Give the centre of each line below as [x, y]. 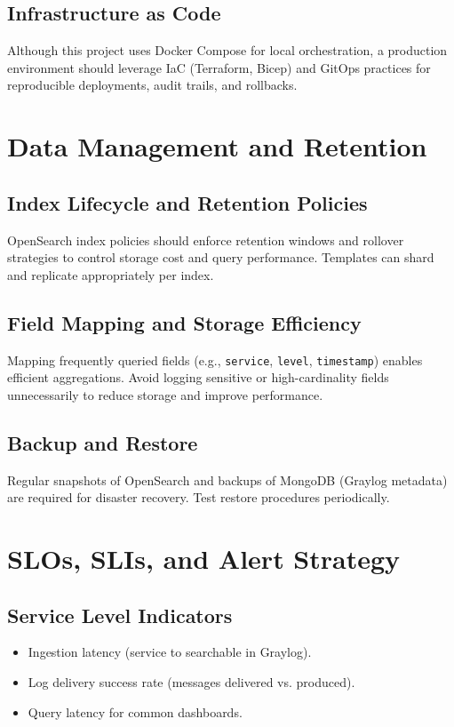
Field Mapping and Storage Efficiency [184, 322]
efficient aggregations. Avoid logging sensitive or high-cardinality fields [198, 377]
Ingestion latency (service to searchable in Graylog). [170, 652]
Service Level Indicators [120, 615]
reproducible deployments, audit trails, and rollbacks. [152, 85]
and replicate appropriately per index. [111, 274]
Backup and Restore [103, 442]
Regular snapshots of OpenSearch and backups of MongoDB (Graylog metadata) [227, 479]
